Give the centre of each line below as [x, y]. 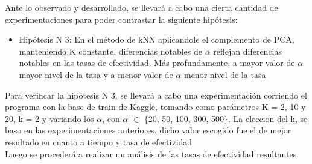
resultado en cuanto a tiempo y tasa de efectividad [99, 141]
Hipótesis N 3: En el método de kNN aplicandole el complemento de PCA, [157, 39]
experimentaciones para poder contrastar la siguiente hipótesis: [121, 19]
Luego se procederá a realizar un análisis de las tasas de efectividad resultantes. [152, 153]
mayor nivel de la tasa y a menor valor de [96, 74]
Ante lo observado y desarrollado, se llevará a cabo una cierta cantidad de [142, 7]
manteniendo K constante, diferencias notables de [111, 51]
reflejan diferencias [248, 51]
